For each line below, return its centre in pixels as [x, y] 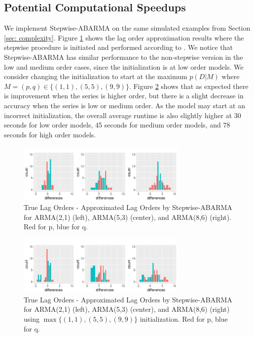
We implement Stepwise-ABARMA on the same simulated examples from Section [127, 28]
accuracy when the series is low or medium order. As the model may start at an [125, 105]
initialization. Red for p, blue [184, 318]
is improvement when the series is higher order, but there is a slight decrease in [124, 96]
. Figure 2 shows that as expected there [189, 86]
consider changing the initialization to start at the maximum [96, 76]
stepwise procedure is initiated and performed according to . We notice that [118, 47]
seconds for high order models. [50, 134]
